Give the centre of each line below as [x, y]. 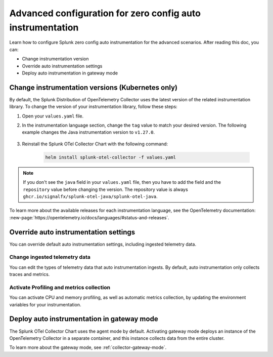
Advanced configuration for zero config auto [105, 13]
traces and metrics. [30, 274]
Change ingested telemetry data [50, 257]
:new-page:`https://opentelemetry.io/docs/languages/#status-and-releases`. [89, 217]
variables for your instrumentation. [45, 304]
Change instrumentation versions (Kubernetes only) [94, 87]
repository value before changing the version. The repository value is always [105, 189]
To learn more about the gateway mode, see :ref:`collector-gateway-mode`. [88, 347]
